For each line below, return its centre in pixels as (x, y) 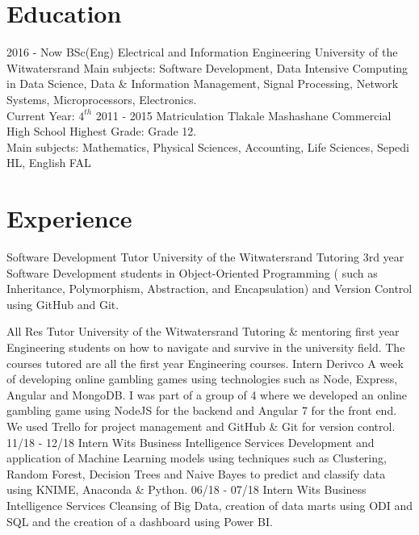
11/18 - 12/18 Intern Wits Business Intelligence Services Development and (191, 442)
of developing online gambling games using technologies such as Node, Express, (202, 379)
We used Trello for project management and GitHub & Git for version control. (201, 426)
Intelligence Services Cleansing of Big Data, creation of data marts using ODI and (210, 505)
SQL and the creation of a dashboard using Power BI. (140, 521)
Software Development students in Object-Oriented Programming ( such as (192, 272)
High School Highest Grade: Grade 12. (102, 131)
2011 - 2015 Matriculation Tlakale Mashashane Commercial (243, 115)
